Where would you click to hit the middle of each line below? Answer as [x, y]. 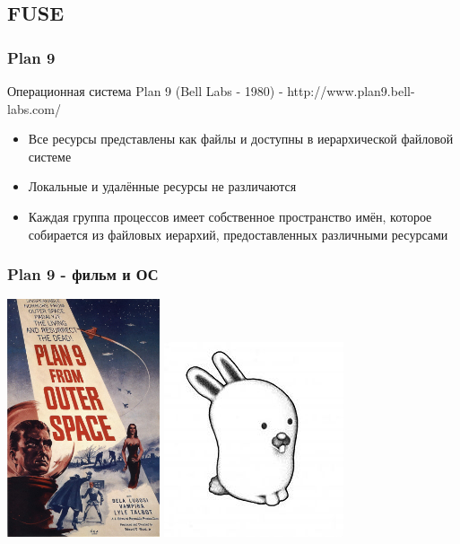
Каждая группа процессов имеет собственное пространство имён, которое [230, 216]
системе [50, 156]
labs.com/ [34, 108]
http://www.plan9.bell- [351, 91]
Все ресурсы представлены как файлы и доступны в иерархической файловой [241, 139]
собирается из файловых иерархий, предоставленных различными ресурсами [238, 234]
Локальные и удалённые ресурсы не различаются [162, 186]
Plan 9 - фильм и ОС [83, 274]
